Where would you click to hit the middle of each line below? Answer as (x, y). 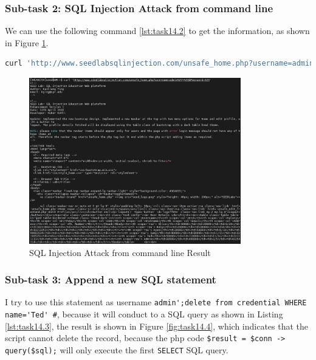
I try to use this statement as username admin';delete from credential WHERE (156, 302)
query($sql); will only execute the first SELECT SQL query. (117, 349)
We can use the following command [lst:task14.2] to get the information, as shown (157, 31)
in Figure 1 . (27, 42)
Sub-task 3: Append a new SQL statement (111, 279)
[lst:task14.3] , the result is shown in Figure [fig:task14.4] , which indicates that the (157, 326)
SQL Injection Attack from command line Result (120, 252)
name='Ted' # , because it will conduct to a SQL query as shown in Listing (144, 314)
